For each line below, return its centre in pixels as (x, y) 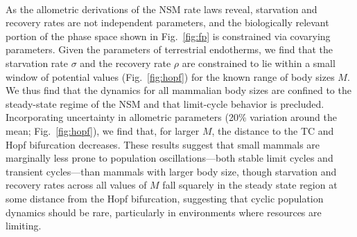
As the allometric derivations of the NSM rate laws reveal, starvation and (162, 9)
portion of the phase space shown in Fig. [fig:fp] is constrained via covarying (168, 36)
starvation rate (37, 63)
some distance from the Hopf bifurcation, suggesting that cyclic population (165, 198)
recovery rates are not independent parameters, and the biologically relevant (167, 22)
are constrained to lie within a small (259, 63)
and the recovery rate (125, 63)
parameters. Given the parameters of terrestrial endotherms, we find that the (169, 49)
